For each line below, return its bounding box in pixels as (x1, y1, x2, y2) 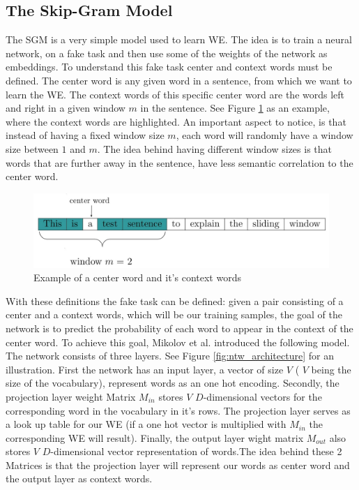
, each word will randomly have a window (176, 128, 353, 142)
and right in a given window (6, 101, 125, 115)
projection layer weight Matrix (6, 389, 136, 403)
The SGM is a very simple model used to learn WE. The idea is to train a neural (6, 32, 352, 47)
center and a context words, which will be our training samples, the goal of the (6, 307, 342, 322)
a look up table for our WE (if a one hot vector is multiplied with (6, 417, 287, 431)
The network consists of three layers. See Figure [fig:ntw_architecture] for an (6, 348, 334, 363)
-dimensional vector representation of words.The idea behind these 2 (50, 444, 342, 459)
